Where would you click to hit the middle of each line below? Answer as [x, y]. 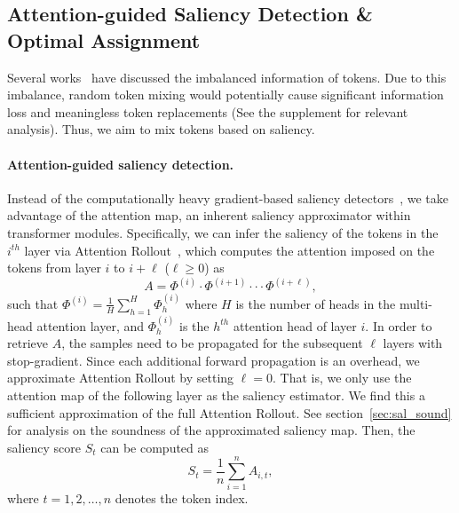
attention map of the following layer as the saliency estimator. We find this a [216, 395]
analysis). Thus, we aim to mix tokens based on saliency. [161, 129]
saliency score [44, 447]
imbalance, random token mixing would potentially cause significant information [226, 95]
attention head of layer [295, 325]
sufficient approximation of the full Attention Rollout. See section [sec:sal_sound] [229, 412]
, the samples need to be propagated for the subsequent [212, 343]
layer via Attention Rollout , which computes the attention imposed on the [229, 250]
